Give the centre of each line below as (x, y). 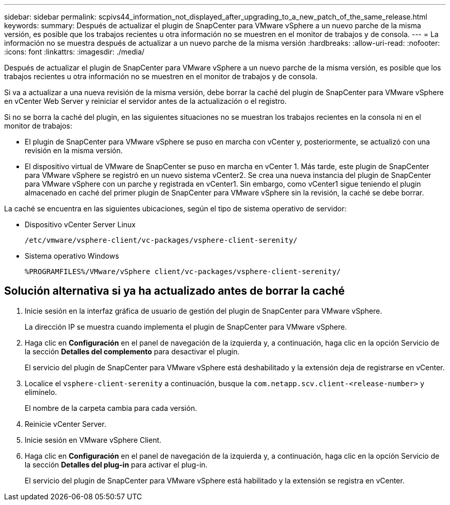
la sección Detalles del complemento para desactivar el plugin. (132, 351)
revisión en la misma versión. (74, 150)
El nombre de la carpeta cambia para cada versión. (111, 408)
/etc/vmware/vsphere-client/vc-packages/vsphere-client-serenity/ (161, 240)
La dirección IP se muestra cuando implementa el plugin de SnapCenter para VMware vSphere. (186, 327)
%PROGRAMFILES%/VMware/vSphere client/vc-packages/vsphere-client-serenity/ (183, 272)
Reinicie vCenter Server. (65, 424)
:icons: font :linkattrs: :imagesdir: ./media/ (74, 52)
